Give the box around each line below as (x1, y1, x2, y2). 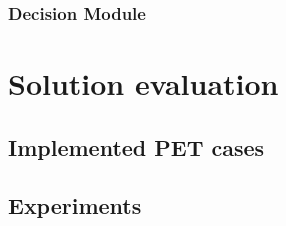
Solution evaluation (8, 63, 279, 104)
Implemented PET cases (8, 131, 265, 162)
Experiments (8, 190, 142, 221)
